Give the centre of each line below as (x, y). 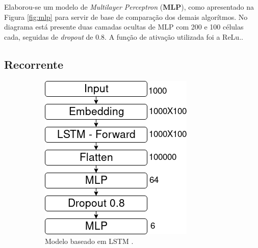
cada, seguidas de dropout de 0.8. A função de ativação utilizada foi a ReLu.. (124, 36)
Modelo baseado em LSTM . (89, 241)
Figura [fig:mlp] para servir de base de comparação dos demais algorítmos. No (126, 17)
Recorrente (34, 64)
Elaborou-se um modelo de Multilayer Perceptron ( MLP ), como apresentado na (129, 7)
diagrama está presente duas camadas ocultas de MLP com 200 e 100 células (124, 27)
